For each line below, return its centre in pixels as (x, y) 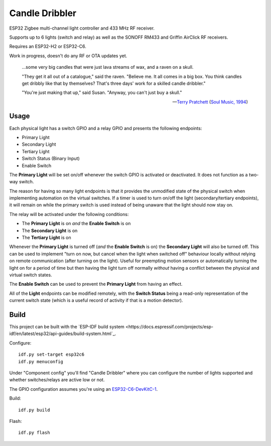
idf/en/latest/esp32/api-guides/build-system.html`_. (63, 333)
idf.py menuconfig (41, 361)
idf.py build (34, 410)
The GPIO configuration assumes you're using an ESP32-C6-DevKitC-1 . (84, 389)
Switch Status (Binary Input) (51, 159)
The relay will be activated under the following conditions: (69, 214)
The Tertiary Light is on (46, 238)
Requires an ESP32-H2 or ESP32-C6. (48, 46)
